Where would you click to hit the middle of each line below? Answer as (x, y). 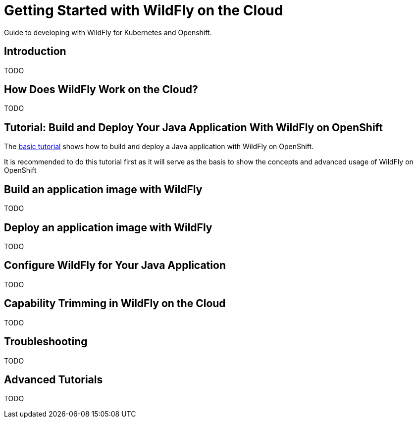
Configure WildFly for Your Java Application (115, 265)
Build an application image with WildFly (103, 189)
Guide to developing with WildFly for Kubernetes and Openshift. (108, 32)
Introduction (35, 52)
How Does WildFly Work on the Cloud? (101, 90)
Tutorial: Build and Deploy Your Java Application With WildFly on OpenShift (193, 127)
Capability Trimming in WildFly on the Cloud (115, 304)
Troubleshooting (46, 342)
